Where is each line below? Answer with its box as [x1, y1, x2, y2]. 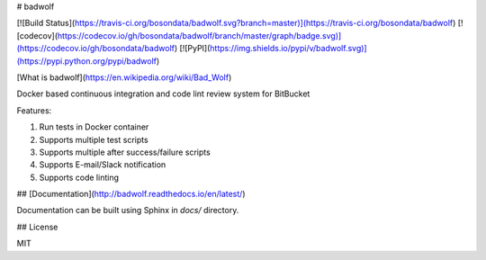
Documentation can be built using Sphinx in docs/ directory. [16, 205, 239, 216]
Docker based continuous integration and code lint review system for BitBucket [16, 88, 310, 99]
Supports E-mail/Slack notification [39, 159, 166, 170]
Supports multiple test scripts [39, 134, 148, 145]
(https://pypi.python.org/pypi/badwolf [16, 55, 157, 67]
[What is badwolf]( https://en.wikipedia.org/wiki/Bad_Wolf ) [16, 72, 232, 83]
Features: [16, 104, 52, 116]
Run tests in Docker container [39, 121, 149, 132]
